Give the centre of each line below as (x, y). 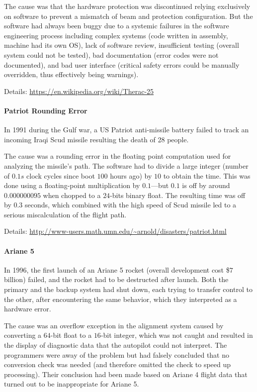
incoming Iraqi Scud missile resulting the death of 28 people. (96, 139)
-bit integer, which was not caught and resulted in (177, 335)
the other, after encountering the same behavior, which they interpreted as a (121, 299)
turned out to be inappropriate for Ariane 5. (72, 384)
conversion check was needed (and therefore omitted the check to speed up (118, 364)
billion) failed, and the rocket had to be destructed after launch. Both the (116, 279)
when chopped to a (72, 195)
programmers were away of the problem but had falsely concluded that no (117, 354)
